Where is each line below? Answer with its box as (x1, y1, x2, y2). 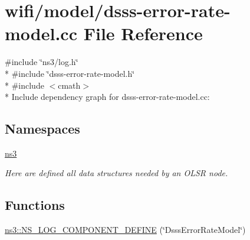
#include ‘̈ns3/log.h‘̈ (5, 56, 78, 68)
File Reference (83, 21, 203, 46)
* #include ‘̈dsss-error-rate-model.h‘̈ (5, 67, 135, 79)
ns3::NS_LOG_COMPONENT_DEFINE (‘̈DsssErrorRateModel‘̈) (5, 223, 246, 236)
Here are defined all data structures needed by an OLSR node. (5, 167, 228, 179)
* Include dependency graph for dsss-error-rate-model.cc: (5, 90, 210, 103)
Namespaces (5, 119, 80, 138)
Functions (5, 196, 65, 214)
